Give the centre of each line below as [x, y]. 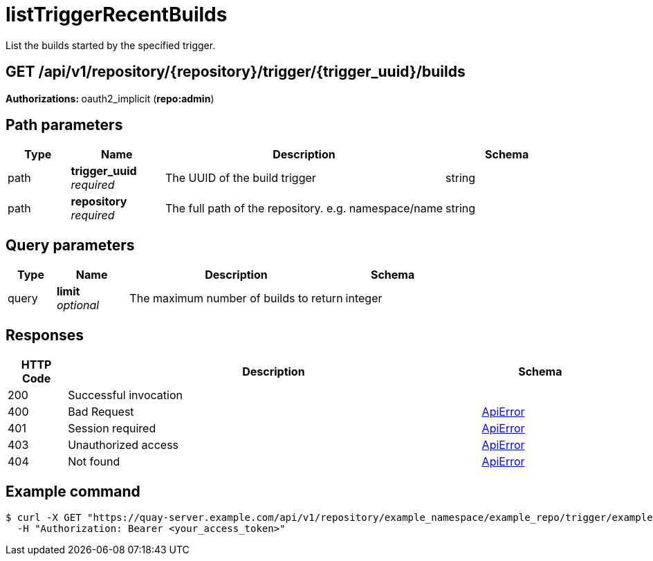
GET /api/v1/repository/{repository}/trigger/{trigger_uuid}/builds [236, 72]
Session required [112, 429]
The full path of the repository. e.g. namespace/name [304, 209]
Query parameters [70, 245]
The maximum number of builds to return [236, 298]
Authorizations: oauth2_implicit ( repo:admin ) [110, 98]
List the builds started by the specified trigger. [111, 45]
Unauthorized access [123, 445]
